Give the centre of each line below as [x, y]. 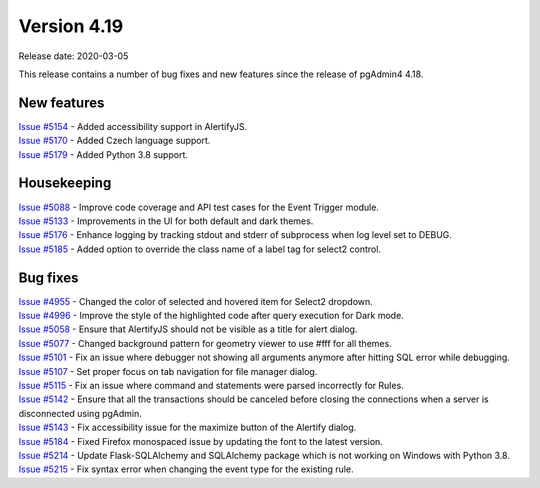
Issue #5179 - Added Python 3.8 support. [103, 154]
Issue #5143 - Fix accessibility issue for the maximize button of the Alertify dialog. [187, 427]
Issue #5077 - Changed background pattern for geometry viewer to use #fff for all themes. [205, 343]
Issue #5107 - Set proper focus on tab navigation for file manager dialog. [168, 371]
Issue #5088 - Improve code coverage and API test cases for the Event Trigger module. [199, 207]
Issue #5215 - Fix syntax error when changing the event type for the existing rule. [186, 469]
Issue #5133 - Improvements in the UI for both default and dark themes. [166, 221]
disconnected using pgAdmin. [80, 413]
